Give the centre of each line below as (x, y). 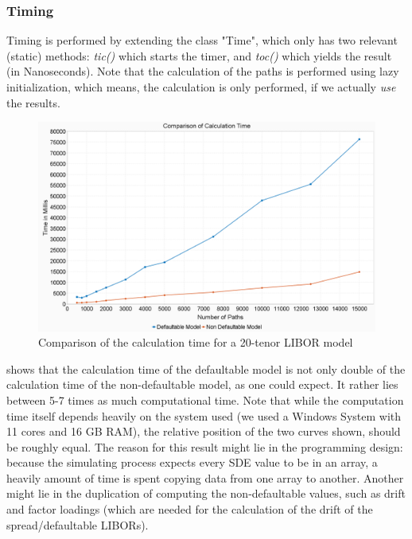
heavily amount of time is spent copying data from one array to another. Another (205, 477)
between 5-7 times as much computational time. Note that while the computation (205, 399)
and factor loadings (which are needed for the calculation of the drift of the (190, 509)
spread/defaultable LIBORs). (78, 524)
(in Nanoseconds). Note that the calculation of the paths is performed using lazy (203, 71)
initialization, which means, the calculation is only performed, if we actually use (201, 87)
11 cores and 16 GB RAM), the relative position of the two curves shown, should (204, 431)
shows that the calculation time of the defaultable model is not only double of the (206, 368)
